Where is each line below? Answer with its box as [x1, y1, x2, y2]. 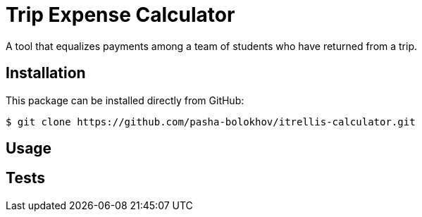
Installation [6, 64, 86, 82]
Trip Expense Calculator [6, 3, 235, 27]
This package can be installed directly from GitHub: [6, 94, 244, 106]
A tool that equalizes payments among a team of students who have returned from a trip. [6, 39, 418, 52]
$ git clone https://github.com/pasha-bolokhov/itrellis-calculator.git [6, 116, 416, 128]
